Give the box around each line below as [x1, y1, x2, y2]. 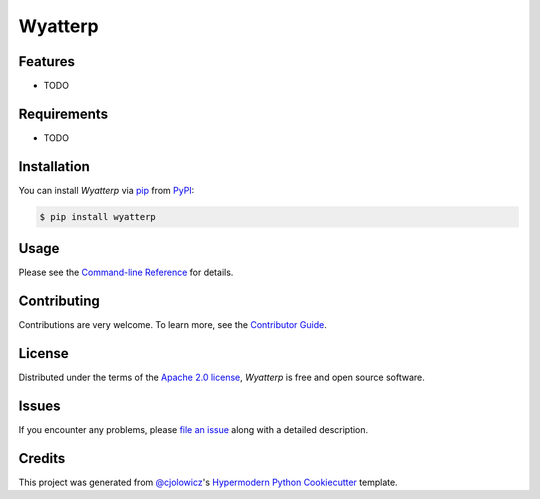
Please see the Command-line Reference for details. [18, 266, 234, 279]
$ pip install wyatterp [39, 211, 157, 222]
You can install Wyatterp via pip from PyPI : [18, 184, 195, 196]
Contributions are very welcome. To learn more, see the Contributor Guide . [18, 319, 327, 331]
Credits [18, 450, 66, 467]
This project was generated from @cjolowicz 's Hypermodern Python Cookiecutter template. [18, 476, 399, 488]
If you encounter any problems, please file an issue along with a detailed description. [18, 424, 369, 436]
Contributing [18, 293, 100, 310]
